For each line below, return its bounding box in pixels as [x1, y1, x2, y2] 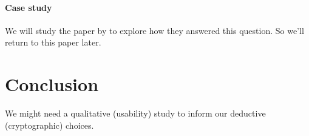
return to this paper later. [5, 36, 101, 49]
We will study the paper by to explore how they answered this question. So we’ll [5, 24, 304, 36]
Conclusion [5, 72, 99, 97]
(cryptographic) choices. [5, 118, 94, 131]
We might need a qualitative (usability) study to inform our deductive [5, 107, 266, 120]
